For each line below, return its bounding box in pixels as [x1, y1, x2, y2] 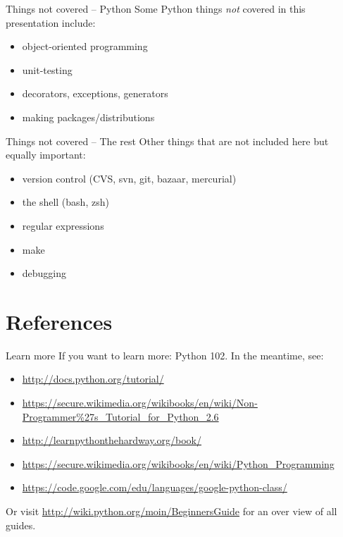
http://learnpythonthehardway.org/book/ [22, 433, 201, 447]
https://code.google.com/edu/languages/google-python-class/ [22, 480, 287, 495]
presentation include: [6, 15, 96, 30]
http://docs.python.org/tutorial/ [22, 371, 164, 386]
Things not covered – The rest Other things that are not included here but [6, 133, 329, 148]
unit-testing [22, 62, 73, 77]
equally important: [6, 147, 86, 162]
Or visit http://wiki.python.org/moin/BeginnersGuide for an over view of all [6, 504, 337, 518]
